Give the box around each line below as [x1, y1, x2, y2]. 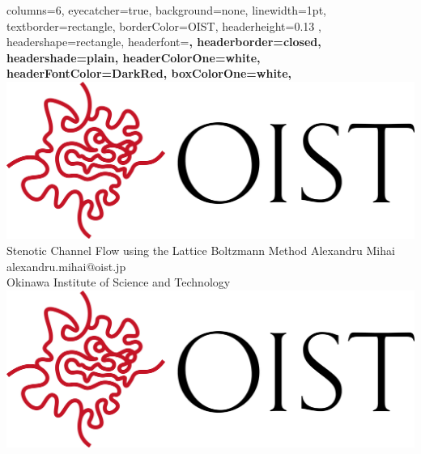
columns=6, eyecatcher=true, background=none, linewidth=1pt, [6, 2, 326, 18]
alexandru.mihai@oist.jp [6, 257, 126, 274]
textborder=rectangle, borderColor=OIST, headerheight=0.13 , [6, 17, 321, 34]
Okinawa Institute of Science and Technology [6, 274, 231, 291]
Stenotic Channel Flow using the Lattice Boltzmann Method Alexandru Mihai [6, 241, 395, 258]
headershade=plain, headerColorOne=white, [6, 49, 261, 66]
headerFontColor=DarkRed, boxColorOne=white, [6, 65, 292, 82]
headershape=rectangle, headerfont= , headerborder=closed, [6, 33, 321, 50]
